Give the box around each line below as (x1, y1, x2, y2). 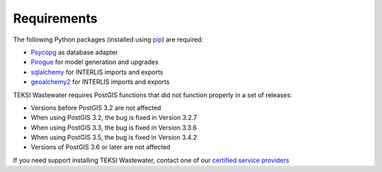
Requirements (13, 11, 98, 26)
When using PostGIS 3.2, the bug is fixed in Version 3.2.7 (30, 113, 197, 122)
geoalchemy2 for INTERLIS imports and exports (30, 78, 170, 86)
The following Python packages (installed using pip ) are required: (13, 35, 204, 44)
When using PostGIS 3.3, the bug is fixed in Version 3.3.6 (30, 123, 197, 132)
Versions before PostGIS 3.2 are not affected (30, 103, 162, 112)
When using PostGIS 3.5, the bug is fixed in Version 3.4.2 (30, 133, 197, 142)
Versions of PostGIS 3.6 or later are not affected (30, 143, 171, 152)
